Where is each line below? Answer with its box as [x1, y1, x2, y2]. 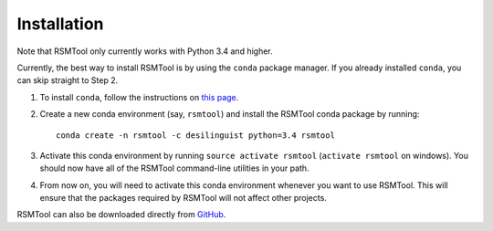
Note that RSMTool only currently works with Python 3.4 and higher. [16, 46, 273, 57]
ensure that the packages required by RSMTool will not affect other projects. [39, 193, 328, 204]
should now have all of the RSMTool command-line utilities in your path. [39, 163, 309, 173]
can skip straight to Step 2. [16, 75, 119, 86]
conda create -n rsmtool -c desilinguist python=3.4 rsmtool [56, 130, 335, 141]
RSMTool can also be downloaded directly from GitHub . [16, 209, 226, 220]
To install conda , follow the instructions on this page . [39, 91, 239, 102]
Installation [16, 14, 104, 34]
